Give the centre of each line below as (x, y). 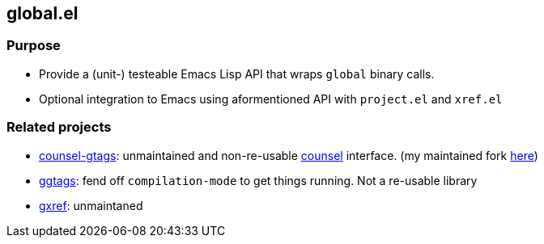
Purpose (34, 46)
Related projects (59, 127)
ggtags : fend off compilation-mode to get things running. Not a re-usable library (258, 180)
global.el (42, 13)
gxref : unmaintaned (91, 205)
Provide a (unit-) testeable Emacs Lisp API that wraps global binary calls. (237, 74)
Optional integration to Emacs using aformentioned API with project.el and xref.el (271, 99)
